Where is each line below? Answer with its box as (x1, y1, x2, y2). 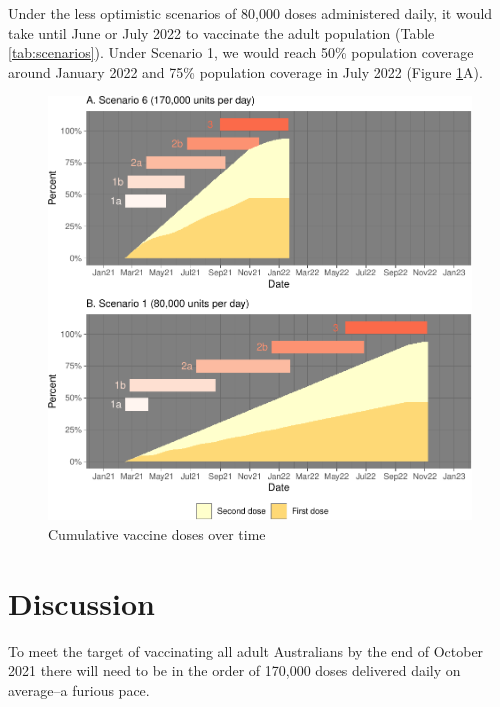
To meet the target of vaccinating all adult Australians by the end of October (8, 640, 484, 661)
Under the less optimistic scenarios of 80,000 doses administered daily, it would (8, 3, 493, 23)
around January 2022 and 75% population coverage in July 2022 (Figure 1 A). (8, 61, 483, 82)
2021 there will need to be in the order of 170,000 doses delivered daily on (8, 660, 461, 681)
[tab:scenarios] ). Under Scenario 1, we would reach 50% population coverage (8, 42, 474, 63)
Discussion (8, 582, 155, 623)
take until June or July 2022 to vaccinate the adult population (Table (8, 22, 435, 43)
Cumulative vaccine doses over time (48, 523, 266, 544)
